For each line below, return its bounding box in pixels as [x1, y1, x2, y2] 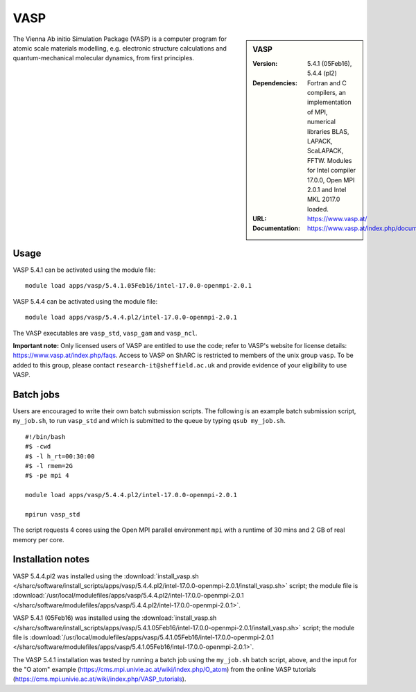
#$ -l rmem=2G [25, 462, 73, 469]
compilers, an [307, 88, 346, 96]
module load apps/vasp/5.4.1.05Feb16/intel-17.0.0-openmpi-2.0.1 [25, 282, 252, 290]
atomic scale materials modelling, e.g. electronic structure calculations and [12, 44, 227, 52]
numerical [307, 118, 336, 126]
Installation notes [12, 553, 90, 565]
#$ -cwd [25, 442, 51, 451]
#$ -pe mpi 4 [25, 472, 69, 480]
